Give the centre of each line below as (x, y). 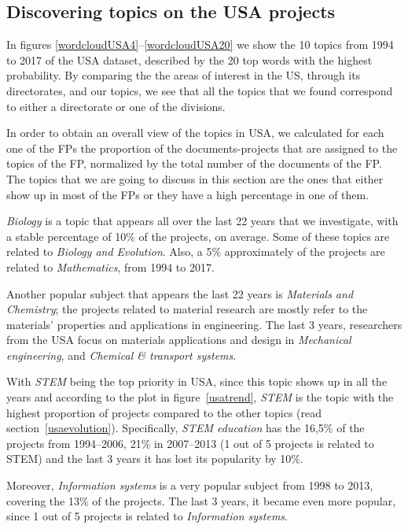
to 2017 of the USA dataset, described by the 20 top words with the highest (189, 59)
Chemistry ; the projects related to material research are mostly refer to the (187, 309)
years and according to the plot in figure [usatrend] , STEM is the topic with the (200, 397)
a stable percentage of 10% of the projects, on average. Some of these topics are (198, 236)
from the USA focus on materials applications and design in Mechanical (179, 340)
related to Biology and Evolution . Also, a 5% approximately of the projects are (196, 252)
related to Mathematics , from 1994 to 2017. (110, 266)
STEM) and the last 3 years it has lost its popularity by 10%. (155, 459)
